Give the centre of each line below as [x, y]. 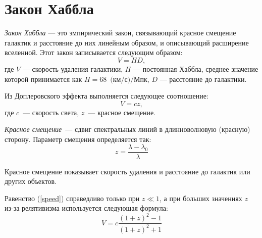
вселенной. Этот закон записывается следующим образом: [94, 52]
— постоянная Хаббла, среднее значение [196, 68]
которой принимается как [43, 79]
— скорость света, [51, 112]
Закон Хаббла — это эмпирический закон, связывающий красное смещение [120, 33]
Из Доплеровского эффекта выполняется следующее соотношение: [107, 96]
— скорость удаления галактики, [73, 68]
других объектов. [31, 181]
